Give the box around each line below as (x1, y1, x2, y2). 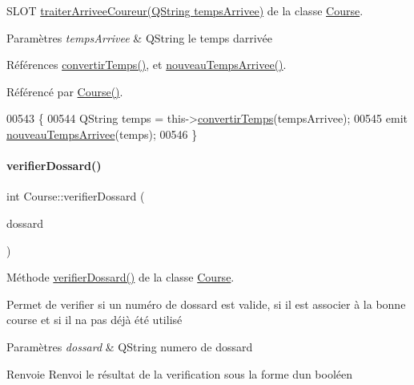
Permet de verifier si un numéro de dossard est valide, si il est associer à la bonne (6, 295, 406, 312)
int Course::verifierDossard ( (6, 188, 145, 205)
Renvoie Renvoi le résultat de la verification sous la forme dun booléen (6, 365, 353, 382)
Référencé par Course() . (6, 83, 123, 99)
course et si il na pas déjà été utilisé (6, 311, 183, 328)
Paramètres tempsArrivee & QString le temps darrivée (6, 29, 272, 46)
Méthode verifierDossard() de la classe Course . (6, 269, 235, 286)
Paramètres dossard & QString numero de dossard (6, 338, 253, 355)
